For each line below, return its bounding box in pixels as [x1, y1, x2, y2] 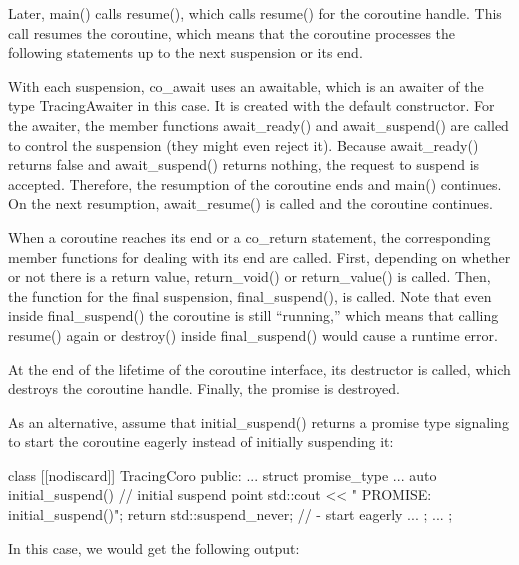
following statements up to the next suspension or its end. [8, 42, 363, 63]
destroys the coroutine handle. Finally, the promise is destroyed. [8, 378, 400, 399]
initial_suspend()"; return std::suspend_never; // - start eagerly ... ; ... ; [8, 504, 453, 525]
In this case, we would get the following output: [8, 537, 300, 558]
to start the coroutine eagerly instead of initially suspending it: [8, 431, 394, 452]
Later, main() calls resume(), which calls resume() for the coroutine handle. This [8, 3, 502, 23]
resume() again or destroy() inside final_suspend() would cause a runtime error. [8, 324, 498, 345]
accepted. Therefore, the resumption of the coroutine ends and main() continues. [8, 173, 502, 194]
